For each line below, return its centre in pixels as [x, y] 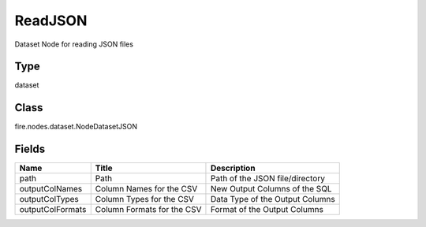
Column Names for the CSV [146, 189]
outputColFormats [53, 210]
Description [233, 168]
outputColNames [51, 189]
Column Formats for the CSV [148, 210]
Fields [30, 149]
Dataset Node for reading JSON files [74, 44]
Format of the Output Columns [267, 210]
